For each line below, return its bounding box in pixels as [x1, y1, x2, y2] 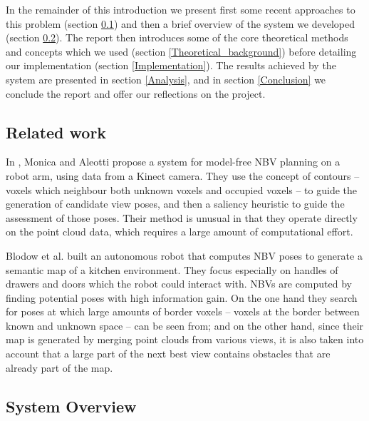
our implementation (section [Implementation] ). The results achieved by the [6, 58, 336, 73]
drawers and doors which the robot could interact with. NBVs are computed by [6, 276, 352, 291]
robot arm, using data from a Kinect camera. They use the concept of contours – [6, 168, 360, 183]
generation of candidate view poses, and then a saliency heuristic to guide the [6, 196, 345, 211]
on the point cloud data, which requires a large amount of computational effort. [6, 224, 353, 239]
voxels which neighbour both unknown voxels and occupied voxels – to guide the [6, 182, 358, 197]
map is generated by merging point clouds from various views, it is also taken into [6, 332, 364, 347]
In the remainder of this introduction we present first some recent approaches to [6, 2, 355, 16]
